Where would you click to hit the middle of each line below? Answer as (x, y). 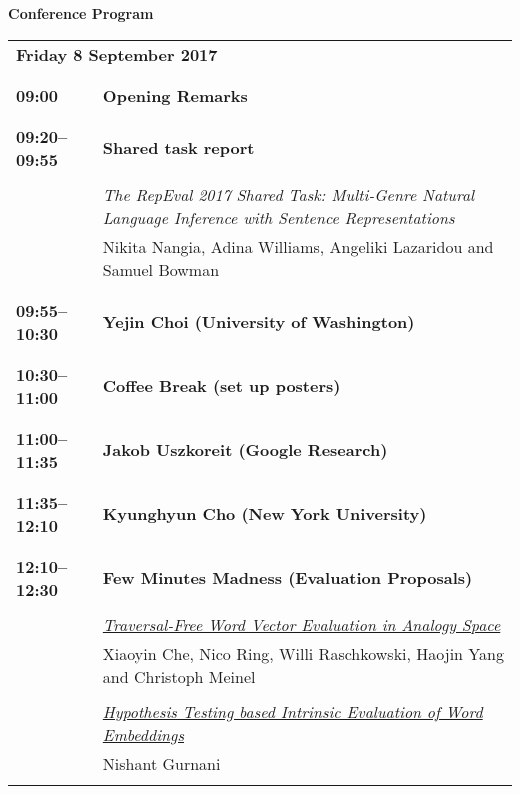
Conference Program (81, 13)
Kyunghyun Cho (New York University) (264, 514)
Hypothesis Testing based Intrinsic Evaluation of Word (292, 711)
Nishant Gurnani (161, 763)
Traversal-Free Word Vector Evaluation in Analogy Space (301, 624)
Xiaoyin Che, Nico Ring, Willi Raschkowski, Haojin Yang (303, 653)
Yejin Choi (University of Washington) (258, 322)
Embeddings (143, 734)
